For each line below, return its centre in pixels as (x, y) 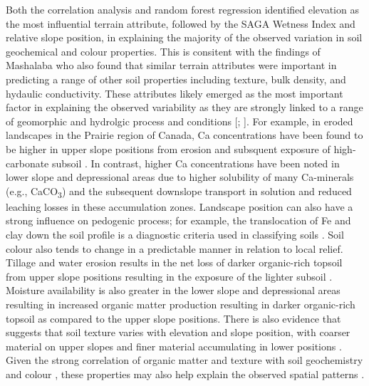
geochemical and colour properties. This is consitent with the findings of (163, 51)
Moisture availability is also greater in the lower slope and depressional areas (173, 290)
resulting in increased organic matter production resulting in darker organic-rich (181, 304)
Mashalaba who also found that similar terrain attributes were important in (171, 65)
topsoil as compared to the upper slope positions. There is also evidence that (173, 318)
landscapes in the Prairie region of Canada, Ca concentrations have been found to (184, 135)
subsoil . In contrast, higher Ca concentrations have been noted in (196, 163)
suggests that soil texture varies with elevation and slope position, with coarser (178, 332)
